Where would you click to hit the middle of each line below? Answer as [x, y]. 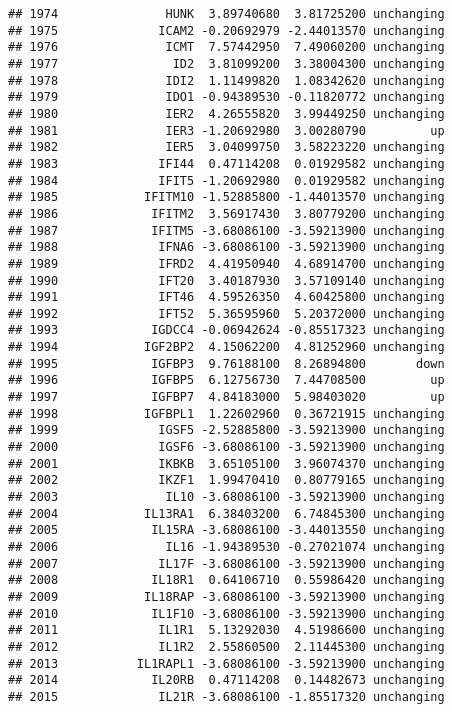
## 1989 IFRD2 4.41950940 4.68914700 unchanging [226, 263]
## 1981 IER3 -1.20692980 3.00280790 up [226, 130]
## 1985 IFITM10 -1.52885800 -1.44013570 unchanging [226, 197]
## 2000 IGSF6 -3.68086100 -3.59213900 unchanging [226, 447]
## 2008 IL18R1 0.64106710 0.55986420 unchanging [226, 580]
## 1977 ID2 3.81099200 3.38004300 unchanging [226, 63]
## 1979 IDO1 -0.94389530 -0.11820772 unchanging [226, 97]
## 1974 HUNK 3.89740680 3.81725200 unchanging [226, 14]
